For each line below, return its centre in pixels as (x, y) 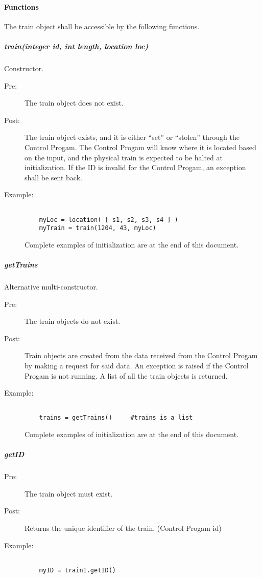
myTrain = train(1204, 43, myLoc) (98, 228)
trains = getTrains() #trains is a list (116, 418)
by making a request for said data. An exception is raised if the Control (137, 365)
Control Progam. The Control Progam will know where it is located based (140, 147)
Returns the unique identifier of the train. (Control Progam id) (123, 528)
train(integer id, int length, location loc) (76, 46)
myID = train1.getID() (77, 570)
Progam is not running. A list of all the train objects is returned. (126, 375)
